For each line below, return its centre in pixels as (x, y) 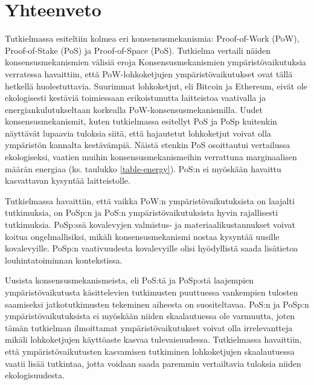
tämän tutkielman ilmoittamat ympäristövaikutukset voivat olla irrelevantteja (149, 327)
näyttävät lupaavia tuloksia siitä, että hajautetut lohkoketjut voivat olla (138, 133)
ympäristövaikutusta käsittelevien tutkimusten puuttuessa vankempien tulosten (152, 292)
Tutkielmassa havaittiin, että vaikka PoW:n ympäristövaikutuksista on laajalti (150, 200)
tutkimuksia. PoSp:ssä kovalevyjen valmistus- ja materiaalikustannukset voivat (150, 225)
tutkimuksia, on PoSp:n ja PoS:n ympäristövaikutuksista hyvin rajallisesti (142, 212)
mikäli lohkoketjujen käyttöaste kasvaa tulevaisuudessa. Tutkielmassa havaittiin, (153, 339)
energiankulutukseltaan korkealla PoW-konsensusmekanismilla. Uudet (134, 109)
